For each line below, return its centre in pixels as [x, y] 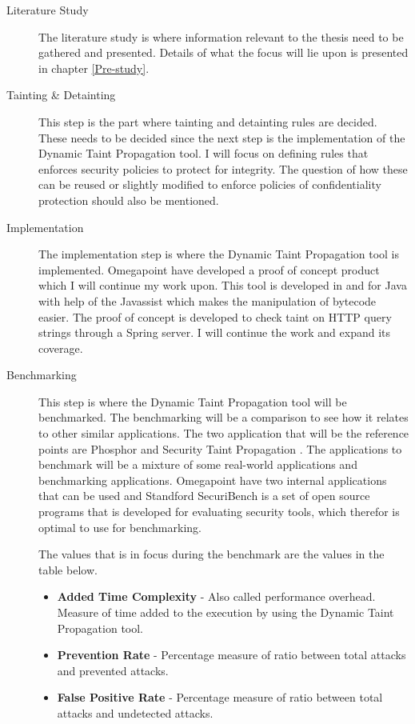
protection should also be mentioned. [129, 200]
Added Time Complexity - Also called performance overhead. [216, 596]
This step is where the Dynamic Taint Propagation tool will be [193, 401]
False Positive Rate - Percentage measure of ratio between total [220, 697]
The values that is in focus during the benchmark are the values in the [211, 554]
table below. [68, 569]
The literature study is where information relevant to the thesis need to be [221, 36]
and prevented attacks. [113, 670]
